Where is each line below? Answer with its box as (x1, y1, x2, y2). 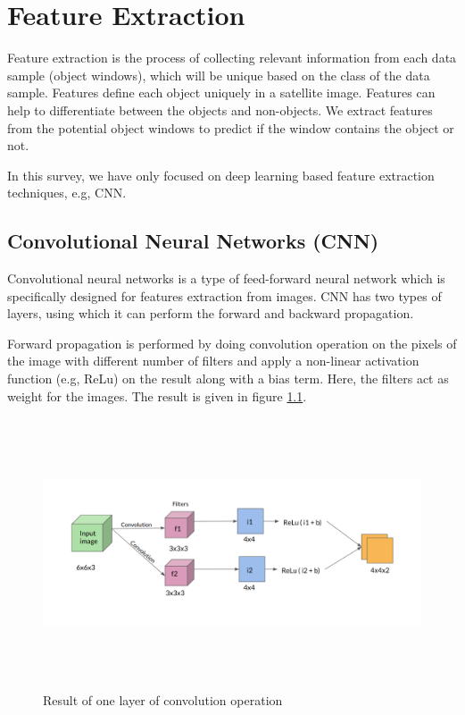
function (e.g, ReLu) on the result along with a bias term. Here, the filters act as (7, 369, 449, 388)
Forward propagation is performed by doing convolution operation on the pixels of (7, 333, 457, 352)
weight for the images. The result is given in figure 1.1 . (7, 386, 307, 405)
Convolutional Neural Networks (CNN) (7, 227, 379, 255)
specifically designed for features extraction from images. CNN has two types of (7, 286, 442, 305)
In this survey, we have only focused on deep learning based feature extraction (7, 165, 435, 184)
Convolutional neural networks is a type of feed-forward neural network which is (7, 269, 445, 288)
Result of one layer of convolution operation (43, 691, 283, 710)
